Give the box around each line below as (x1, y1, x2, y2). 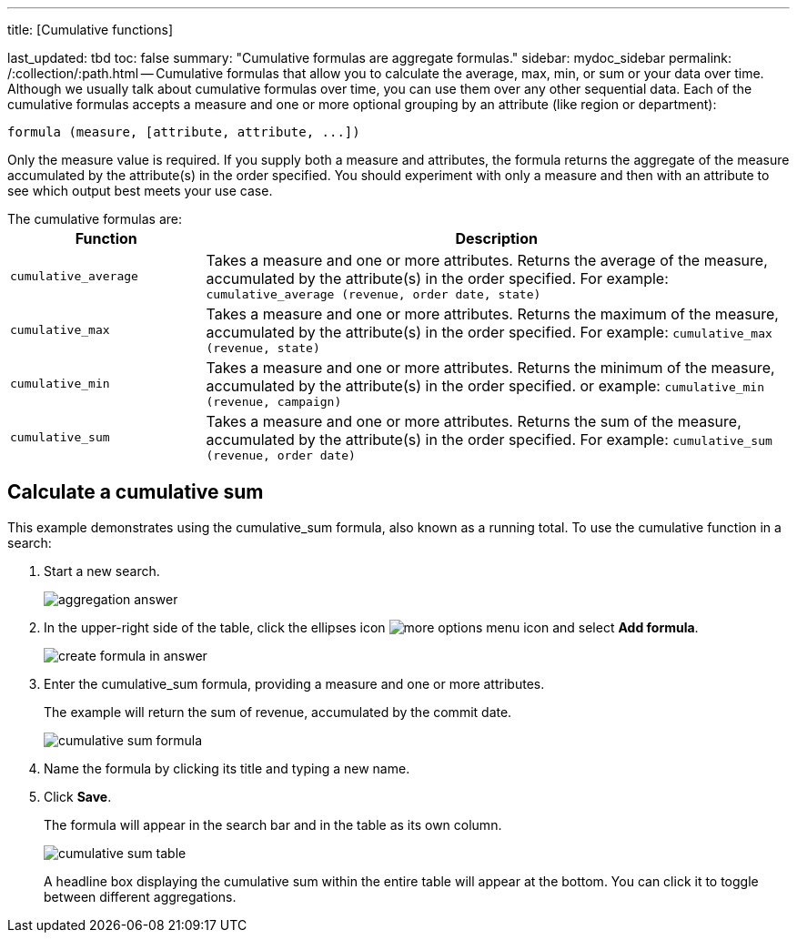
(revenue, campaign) (206, 395, 342, 409)
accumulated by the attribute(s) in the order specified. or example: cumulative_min (206, 377, 765, 395)
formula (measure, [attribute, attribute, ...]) (7, 125, 360, 139)
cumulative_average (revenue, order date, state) (206, 288, 541, 301)
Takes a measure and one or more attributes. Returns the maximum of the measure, (206, 305, 779, 323)
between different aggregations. (44, 888, 237, 905)
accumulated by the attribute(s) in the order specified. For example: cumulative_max (206, 323, 772, 341)
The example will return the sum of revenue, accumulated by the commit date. (44, 703, 512, 720)
